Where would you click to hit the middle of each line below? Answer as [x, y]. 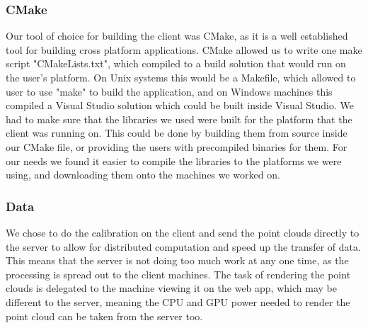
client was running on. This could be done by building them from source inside [177, 133]
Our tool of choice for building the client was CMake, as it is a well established [177, 36]
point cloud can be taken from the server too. [104, 316]
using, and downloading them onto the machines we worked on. [143, 175]
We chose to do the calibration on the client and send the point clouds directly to [183, 232]
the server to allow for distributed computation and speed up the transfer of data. [183, 246]
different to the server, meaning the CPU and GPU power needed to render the [178, 301]
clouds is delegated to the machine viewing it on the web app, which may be [171, 288]
